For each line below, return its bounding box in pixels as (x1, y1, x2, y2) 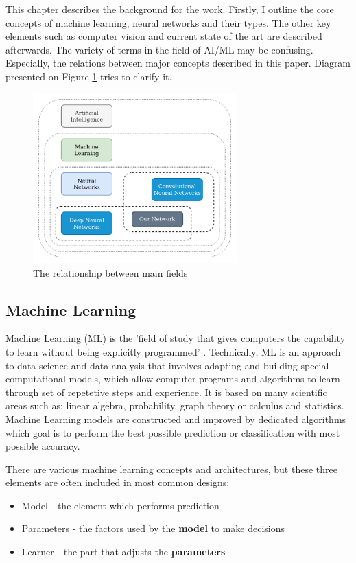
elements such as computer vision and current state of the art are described (5, 29, 322, 43)
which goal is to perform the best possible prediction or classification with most (5, 425, 340, 439)
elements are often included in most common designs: (5, 475, 230, 490)
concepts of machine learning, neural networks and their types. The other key (5, 15, 331, 30)
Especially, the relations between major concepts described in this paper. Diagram (5, 56, 351, 70)
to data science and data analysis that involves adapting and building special (5, 358, 329, 372)
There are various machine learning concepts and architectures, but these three (5, 461, 337, 476)
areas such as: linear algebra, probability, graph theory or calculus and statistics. (5, 398, 344, 413)
